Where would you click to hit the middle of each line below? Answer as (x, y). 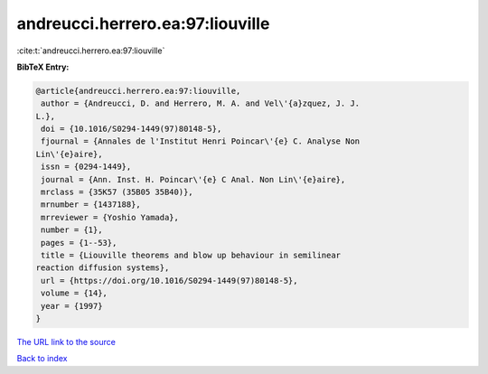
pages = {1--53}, (79, 243)
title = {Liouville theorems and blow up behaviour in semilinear (191, 255)
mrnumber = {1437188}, (91, 205)
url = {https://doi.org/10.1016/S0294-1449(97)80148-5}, (169, 280)
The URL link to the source (66, 341)
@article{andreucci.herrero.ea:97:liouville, (138, 91)
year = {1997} (72, 306)
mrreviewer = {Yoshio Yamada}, (110, 217)
